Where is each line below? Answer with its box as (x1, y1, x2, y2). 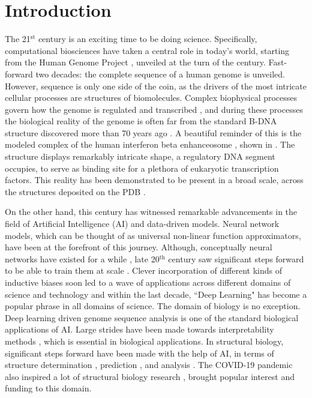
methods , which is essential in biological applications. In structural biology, (5, 334, 284, 347)
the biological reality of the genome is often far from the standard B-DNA (5, 115, 277, 127)
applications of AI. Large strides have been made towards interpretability (5, 323, 274, 336)
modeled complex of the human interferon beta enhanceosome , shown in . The (5, 138, 295, 151)
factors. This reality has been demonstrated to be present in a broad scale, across (5, 173, 304, 186)
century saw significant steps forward (168, 252, 304, 265)
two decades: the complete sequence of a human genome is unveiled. (35, 67, 285, 80)
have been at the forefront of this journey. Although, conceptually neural (5, 241, 272, 253)
